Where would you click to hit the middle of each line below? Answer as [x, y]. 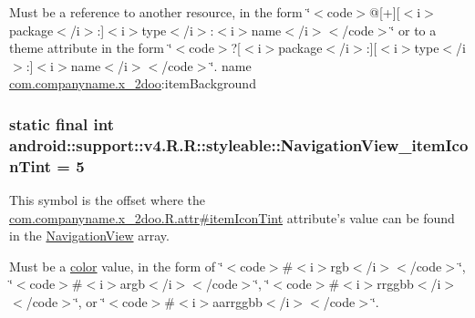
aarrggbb [237, 302]
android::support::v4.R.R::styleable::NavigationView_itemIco [239, 144]
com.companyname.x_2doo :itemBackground [133, 83]
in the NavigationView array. [89, 236]
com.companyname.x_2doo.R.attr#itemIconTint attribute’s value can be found [232, 217]
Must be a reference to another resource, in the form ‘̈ [160, 12]
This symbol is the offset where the [107, 200]
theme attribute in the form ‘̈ [91, 48]
